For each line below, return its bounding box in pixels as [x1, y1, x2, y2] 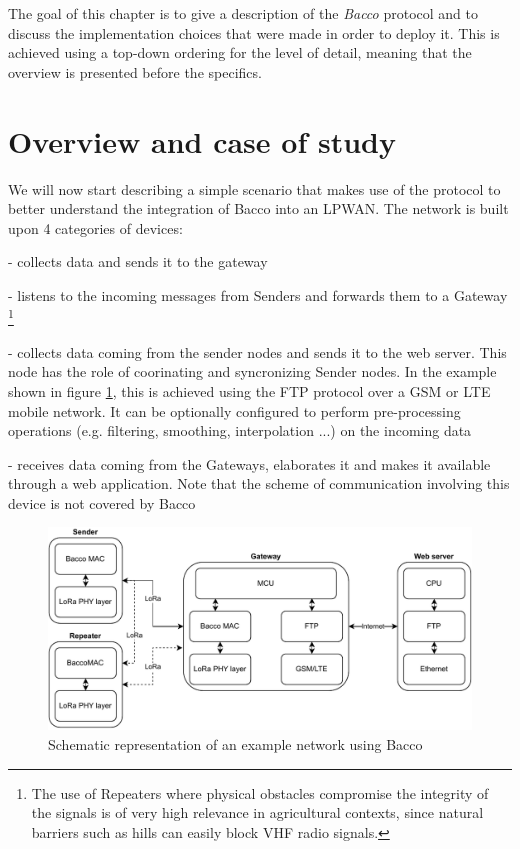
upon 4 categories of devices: [8, 217, 183, 238]
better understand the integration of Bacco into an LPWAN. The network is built [8, 198, 509, 219]
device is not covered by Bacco [8, 492, 196, 513]
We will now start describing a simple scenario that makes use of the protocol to [8, 178, 501, 199]
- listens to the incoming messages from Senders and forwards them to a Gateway [8, 284, 508, 305]
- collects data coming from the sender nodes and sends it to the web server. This [8, 341, 507, 362]
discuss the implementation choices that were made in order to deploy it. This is [8, 22, 500, 43]
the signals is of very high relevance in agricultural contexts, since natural [31, 802, 484, 823]
